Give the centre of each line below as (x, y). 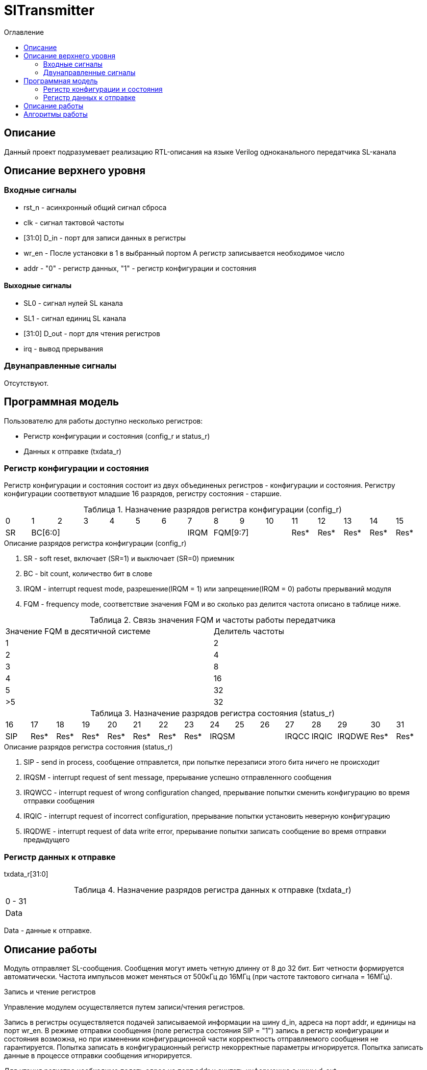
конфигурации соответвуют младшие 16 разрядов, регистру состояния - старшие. (143, 494)
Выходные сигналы (38, 286)
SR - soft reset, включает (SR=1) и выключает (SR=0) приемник (129, 559)
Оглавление (24, 32)
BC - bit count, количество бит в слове (88, 574)
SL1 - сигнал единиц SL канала (75, 319)
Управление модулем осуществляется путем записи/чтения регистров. (125, 1007)
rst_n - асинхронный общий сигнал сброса (95, 207)
